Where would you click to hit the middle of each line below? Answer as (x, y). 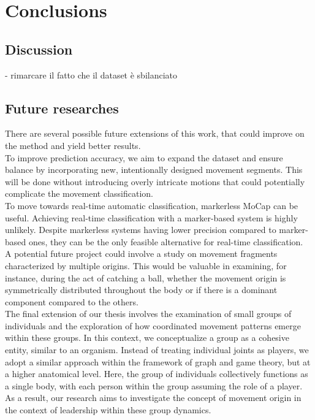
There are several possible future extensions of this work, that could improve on (155, 133)
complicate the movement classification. (79, 193)
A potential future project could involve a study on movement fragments (141, 254)
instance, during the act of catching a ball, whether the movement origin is (146, 277)
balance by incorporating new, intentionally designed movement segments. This (154, 170)
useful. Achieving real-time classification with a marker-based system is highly (151, 217)
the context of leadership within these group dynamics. (108, 410)
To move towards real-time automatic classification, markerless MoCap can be (152, 205)
